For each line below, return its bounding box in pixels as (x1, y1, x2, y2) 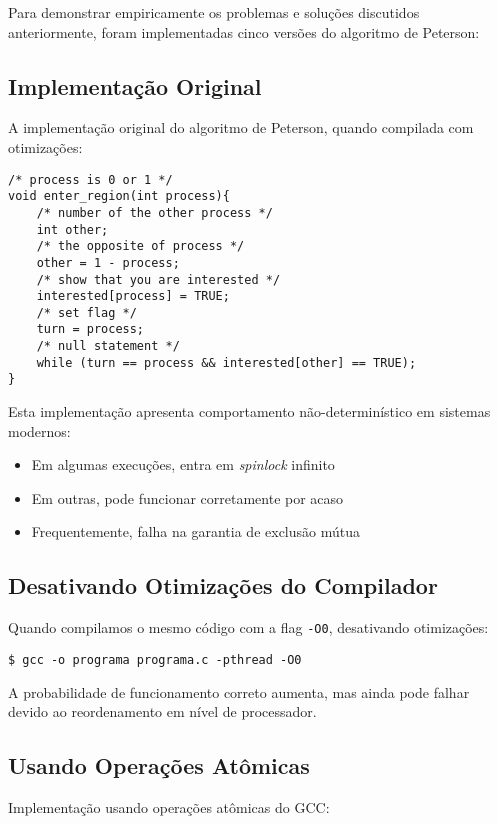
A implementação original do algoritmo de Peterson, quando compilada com (8, 117, 474, 138)
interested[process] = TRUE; (36, 289, 230, 304)
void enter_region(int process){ (8, 189, 230, 204)
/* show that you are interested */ (36, 272, 281, 287)
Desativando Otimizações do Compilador (8, 570, 438, 601)
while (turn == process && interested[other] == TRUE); (36, 355, 417, 370)
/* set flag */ (36, 305, 137, 320)
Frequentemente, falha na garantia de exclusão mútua (31, 521, 360, 542)
